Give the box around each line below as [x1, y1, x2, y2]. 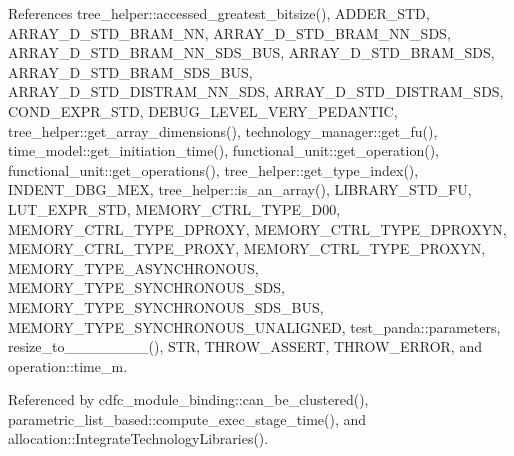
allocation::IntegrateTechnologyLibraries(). [8, 428, 269, 449]
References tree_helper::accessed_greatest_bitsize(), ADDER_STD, [8, 3, 430, 23]
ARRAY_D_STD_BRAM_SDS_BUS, [8, 61, 253, 82]
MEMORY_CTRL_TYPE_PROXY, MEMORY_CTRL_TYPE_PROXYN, [8, 238, 486, 259]
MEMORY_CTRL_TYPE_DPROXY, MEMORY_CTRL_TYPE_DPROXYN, [8, 218, 507, 239]
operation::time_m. [8, 355, 128, 376]
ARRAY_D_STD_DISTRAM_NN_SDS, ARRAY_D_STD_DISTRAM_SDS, [8, 81, 504, 102]
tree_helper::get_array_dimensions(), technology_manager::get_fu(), [8, 120, 438, 141]
